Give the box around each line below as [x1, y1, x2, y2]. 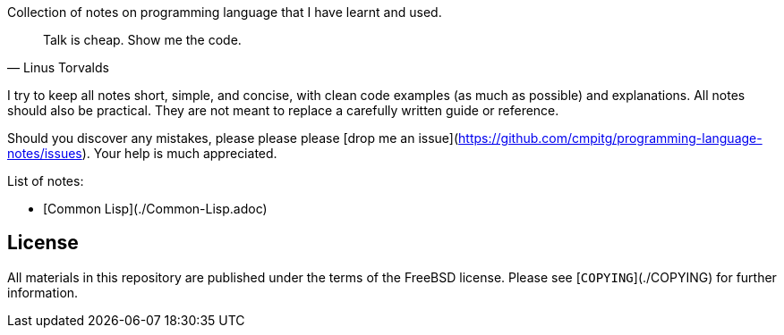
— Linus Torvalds [7, 60, 109, 75]
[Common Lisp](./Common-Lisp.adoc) [43, 201, 268, 216]
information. [7, 284, 79, 300]
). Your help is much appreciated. [81, 146, 277, 161]
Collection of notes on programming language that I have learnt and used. [7, 4, 442, 20]
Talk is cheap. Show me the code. [43, 32, 242, 47]
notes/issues [7, 146, 82, 161]
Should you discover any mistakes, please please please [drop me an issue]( [7, 130, 459, 146]
